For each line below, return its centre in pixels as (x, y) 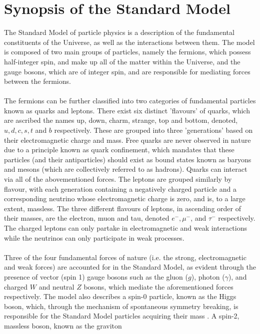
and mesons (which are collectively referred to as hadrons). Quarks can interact (126, 169)
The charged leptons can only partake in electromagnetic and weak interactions (126, 228)
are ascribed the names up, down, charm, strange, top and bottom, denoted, (121, 120)
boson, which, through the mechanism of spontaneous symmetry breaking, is (121, 306)
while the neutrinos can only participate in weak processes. (94, 237)
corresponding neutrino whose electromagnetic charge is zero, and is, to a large (125, 198)
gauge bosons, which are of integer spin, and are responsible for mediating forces (127, 71)
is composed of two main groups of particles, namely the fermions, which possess (127, 52)
